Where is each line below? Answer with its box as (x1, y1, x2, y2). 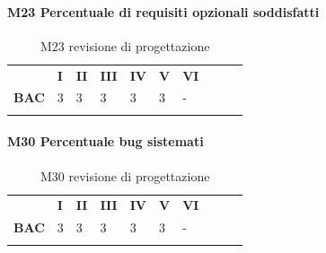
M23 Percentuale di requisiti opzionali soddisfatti (7, 2, 320, 21)
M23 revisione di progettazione (40, 36, 210, 55)
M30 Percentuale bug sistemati (7, 132, 204, 151)
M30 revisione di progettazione (40, 166, 210, 185)
